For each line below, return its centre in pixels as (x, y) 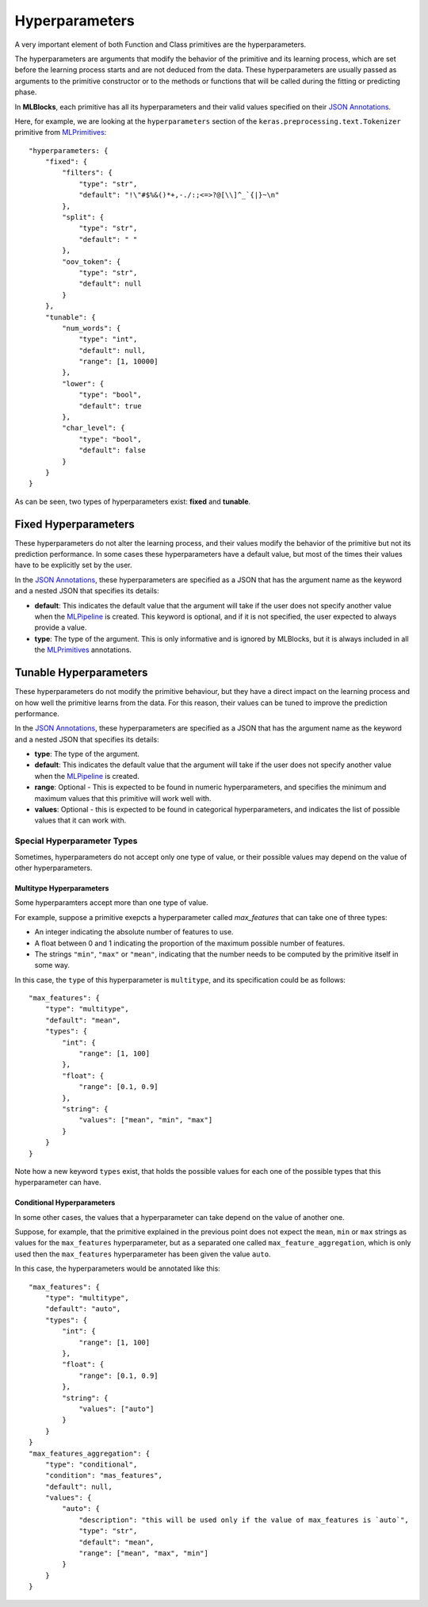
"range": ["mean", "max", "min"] (144, 1553)
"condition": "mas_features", (103, 1476)
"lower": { (83, 384)
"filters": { (87, 173)
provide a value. (61, 627)
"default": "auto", (83, 1309)
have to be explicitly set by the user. (73, 565)
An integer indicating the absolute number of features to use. (134, 932)
